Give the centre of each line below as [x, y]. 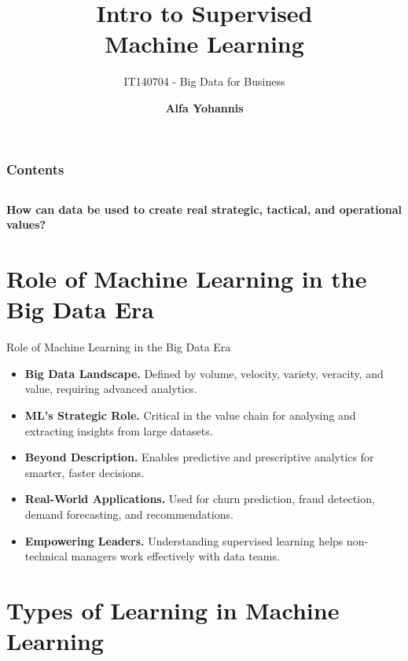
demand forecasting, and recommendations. [129, 514]
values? [26, 224]
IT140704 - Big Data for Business [204, 81]
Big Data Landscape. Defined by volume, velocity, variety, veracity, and [204, 373]
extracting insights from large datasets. [119, 430]
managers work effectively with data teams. [175, 556]
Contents [35, 169]
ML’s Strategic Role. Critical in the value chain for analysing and [190, 415]
